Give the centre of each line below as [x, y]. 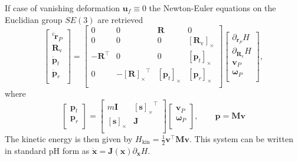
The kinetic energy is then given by [69, 139]
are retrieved [120, 19]
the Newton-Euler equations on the [212, 8]
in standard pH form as [47, 150]
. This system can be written [242, 139]
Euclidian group [34, 19]
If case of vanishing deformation [63, 8]
